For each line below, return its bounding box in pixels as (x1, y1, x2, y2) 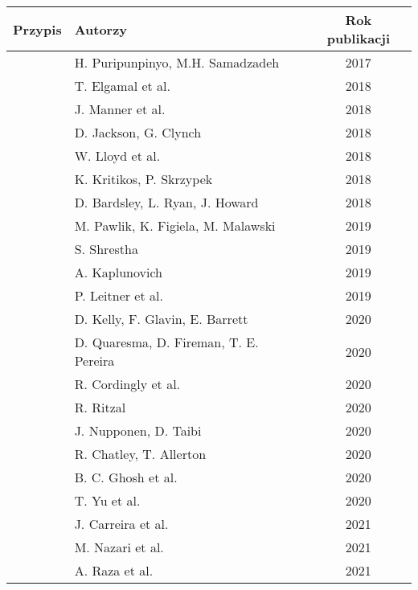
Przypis (13, 19, 62, 39)
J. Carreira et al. (74, 514, 169, 533)
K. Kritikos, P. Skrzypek (74, 170, 213, 188)
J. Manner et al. (74, 100, 166, 118)
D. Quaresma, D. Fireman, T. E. (74, 333, 259, 351)
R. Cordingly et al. (74, 375, 181, 393)
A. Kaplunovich (74, 263, 163, 281)
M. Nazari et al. (74, 538, 164, 556)
